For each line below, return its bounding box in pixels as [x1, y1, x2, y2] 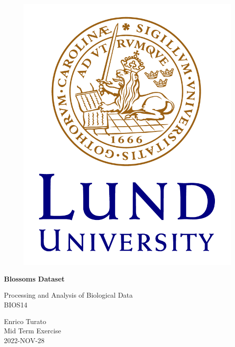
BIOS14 [4, 299, 27, 309]
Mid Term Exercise [4, 325, 61, 336]
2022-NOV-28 [4, 335, 45, 345]
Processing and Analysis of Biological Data [4, 290, 133, 300]
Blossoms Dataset [4, 273, 65, 283]
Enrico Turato [4, 316, 47, 326]
